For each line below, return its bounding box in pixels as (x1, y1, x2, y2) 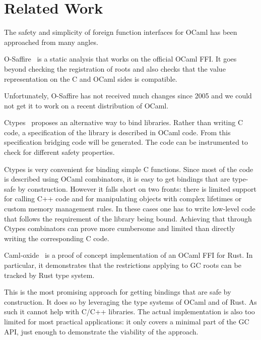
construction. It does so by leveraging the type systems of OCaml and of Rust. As (4, 296, 257, 307)
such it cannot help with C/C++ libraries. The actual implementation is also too (4, 306, 255, 317)
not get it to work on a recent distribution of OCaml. (4, 100, 169, 110)
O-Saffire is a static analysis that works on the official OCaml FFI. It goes (4, 53, 237, 64)
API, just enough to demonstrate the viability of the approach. (4, 326, 199, 336)
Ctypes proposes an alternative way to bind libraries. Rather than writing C (4, 117, 243, 128)
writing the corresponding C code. (4, 233, 109, 243)
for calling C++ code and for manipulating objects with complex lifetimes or (4, 193, 242, 204)
